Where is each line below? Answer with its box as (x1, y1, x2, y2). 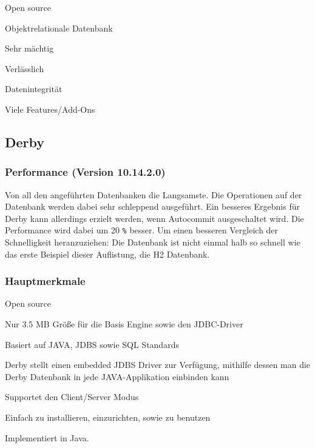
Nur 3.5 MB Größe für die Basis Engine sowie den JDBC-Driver (5, 318, 243, 330)
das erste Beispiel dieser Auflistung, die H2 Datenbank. (5, 247, 210, 260)
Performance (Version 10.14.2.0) (5, 164, 166, 179)
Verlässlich (5, 62, 44, 75)
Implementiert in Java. (5, 431, 89, 444)
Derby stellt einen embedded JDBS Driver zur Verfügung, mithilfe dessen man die (5, 358, 311, 371)
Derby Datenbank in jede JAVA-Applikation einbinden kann (5, 370, 229, 383)
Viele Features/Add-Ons (5, 102, 95, 115)
